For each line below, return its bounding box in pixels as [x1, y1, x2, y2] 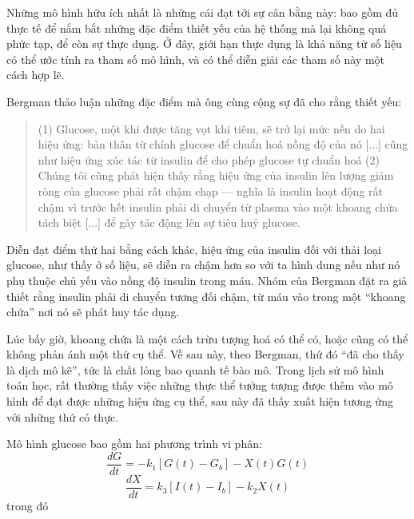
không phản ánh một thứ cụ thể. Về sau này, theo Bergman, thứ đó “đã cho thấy [6, 346, 404, 363]
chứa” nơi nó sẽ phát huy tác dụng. [6, 303, 180, 320]
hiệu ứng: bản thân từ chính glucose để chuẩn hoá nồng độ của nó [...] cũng [38, 136, 408, 153]
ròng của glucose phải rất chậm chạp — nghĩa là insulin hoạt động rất [38, 182, 383, 199]
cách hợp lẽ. [6, 66, 65, 83]
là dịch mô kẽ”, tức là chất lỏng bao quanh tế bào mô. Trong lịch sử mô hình [6, 361, 384, 378]
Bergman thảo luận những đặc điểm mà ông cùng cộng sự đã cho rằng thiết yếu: [6, 93, 402, 109]
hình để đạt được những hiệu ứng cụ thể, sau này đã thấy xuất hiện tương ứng [6, 393, 393, 410]
